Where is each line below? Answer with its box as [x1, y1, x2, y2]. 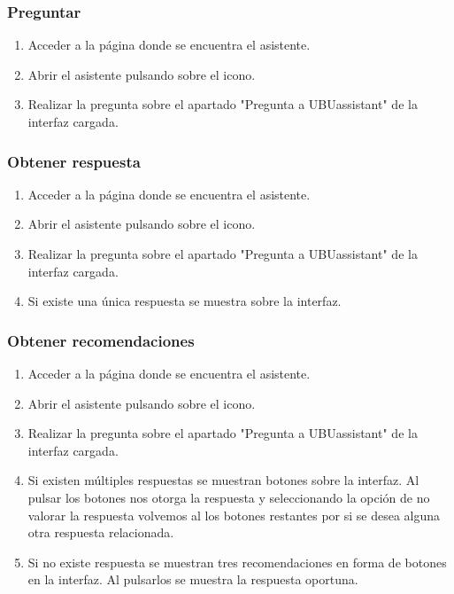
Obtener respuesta [7, 150, 141, 172]
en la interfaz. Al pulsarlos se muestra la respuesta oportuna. [27, 570, 358, 589]
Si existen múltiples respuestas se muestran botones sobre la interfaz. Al [27, 471, 419, 489]
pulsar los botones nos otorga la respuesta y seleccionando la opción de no [27, 488, 430, 506]
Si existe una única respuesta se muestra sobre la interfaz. [27, 292, 342, 310]
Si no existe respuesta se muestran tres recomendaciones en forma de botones [27, 552, 447, 571]
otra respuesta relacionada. [27, 523, 174, 542]
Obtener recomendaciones [7, 329, 195, 351]
